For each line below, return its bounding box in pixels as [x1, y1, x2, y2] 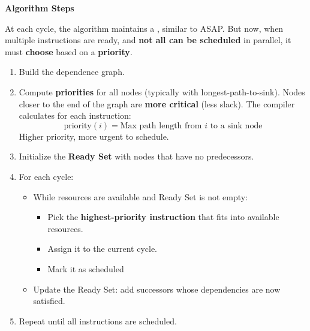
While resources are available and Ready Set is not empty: [33, 190, 248, 203]
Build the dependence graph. [19, 65, 125, 78]
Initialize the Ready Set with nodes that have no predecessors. [19, 150, 254, 163]
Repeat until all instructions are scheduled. [19, 314, 177, 327]
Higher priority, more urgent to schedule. [19, 130, 169, 142]
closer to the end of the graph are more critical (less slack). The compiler [19, 97, 295, 110]
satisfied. [33, 294, 65, 307]
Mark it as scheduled [47, 262, 124, 275]
